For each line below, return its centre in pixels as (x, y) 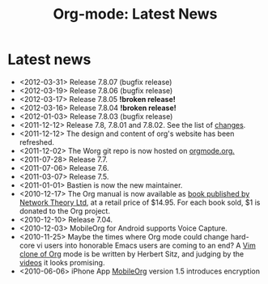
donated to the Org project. (65, 210)
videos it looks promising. (62, 262)
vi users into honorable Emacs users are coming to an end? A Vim (146, 245)
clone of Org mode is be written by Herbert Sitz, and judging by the (132, 254)
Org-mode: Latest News (135, 14)
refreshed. (36, 142)
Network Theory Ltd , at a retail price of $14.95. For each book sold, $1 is (140, 202)
